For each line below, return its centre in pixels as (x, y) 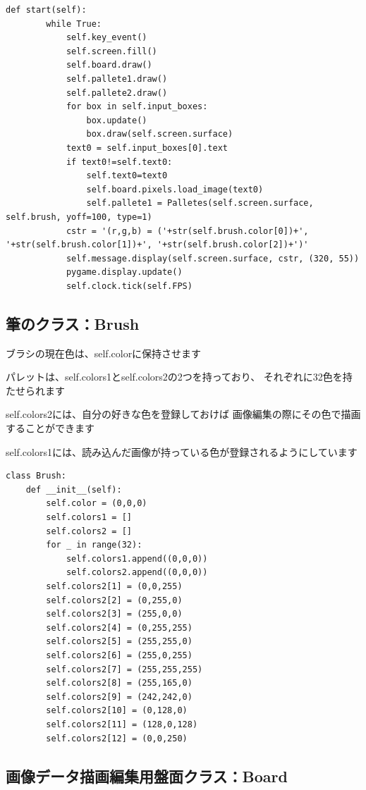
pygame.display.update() (124, 272)
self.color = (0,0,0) (97, 504)
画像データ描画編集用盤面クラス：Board (147, 776)
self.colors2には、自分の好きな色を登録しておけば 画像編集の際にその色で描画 (183, 414)
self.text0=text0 (127, 176)
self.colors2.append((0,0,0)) (137, 573)
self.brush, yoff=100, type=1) (79, 217)
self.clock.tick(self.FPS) (129, 286)
